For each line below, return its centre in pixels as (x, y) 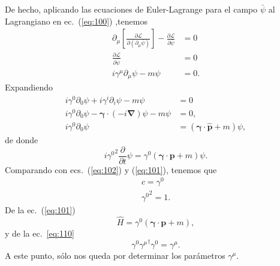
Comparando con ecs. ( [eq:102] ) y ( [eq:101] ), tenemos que (111, 169)
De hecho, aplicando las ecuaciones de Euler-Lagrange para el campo (131, 9)
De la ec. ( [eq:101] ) (40, 210)
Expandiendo (29, 87)
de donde (22, 140)
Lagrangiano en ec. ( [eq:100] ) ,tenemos (76, 21)
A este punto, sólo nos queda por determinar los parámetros (115, 255)
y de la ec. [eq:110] (40, 233)
